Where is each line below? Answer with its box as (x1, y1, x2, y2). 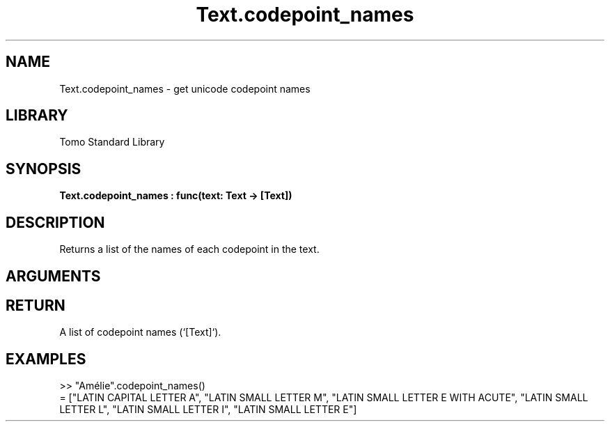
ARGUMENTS (6, 267, 101, 285)
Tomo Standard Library (59, 136, 165, 148)
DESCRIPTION (6, 213, 105, 231)
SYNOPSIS (6, 160, 81, 178)
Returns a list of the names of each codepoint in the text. (59, 243, 320, 256)
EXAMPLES (6, 350, 86, 368)
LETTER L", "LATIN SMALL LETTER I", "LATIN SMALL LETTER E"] (59, 403, 357, 416)
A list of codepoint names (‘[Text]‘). (59, 326, 221, 339)
